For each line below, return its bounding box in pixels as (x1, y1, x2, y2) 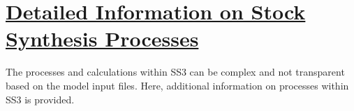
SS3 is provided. (6, 92, 75, 106)
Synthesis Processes (6, 24, 199, 53)
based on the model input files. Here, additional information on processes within (6, 78, 349, 92)
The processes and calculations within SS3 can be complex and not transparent (6, 65, 345, 79)
